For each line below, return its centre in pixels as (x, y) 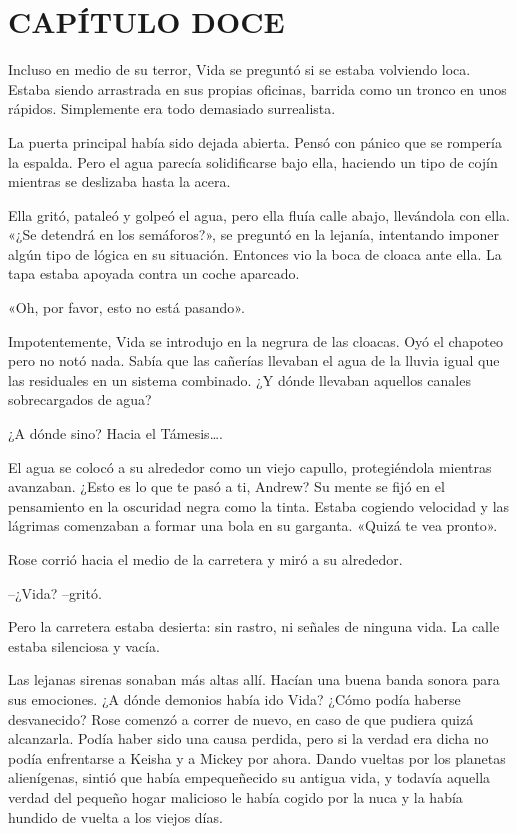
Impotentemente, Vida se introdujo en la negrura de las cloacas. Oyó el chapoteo (255, 340)
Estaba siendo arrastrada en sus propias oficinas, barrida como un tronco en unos (257, 88)
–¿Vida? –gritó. (55, 592)
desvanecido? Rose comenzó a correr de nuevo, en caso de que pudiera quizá (241, 718)
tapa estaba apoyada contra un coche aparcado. (154, 273)
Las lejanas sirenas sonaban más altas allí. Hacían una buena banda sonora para (254, 679)
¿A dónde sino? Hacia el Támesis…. (115, 433)
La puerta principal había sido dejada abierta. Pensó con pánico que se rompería (255, 141)
